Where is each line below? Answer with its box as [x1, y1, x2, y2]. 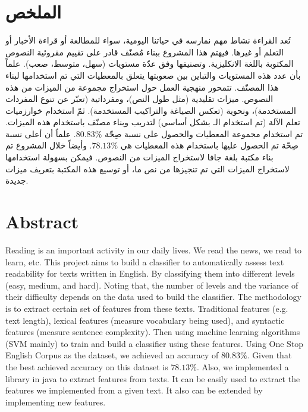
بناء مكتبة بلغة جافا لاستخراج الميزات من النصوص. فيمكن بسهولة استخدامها [5, 151, 274, 163]
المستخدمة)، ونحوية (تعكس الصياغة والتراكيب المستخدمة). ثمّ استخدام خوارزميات [5, 104, 296, 116]
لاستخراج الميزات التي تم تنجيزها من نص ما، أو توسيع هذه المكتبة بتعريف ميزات [5, 162, 290, 175]
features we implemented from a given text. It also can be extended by [5, 384, 263, 396]
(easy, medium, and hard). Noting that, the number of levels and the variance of [5, 278, 298, 291]
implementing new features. [5, 395, 106, 408]
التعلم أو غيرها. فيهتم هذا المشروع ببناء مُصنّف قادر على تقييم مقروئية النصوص [5, 45, 284, 58]
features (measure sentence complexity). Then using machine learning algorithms [5, 326, 300, 338]
